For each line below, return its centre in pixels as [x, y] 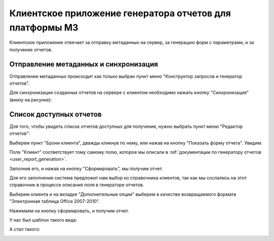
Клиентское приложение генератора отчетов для [120, 13]
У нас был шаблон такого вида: [43, 220]
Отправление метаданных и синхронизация [84, 64]
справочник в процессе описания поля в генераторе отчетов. [77, 185]
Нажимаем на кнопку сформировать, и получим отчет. [69, 211]
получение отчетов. [31, 49]
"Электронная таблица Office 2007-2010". [55, 201]
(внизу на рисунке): [31, 99]
